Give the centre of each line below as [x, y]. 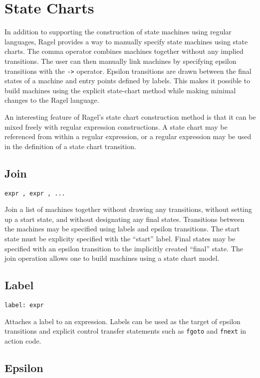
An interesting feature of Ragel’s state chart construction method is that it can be [130, 116]
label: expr [24, 305]
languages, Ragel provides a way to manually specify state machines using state [126, 41]
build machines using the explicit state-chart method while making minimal [120, 90]
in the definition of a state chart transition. [70, 146]
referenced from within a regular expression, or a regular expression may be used [128, 136]
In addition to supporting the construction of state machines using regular [118, 32]
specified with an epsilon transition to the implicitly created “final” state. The [124, 248]
